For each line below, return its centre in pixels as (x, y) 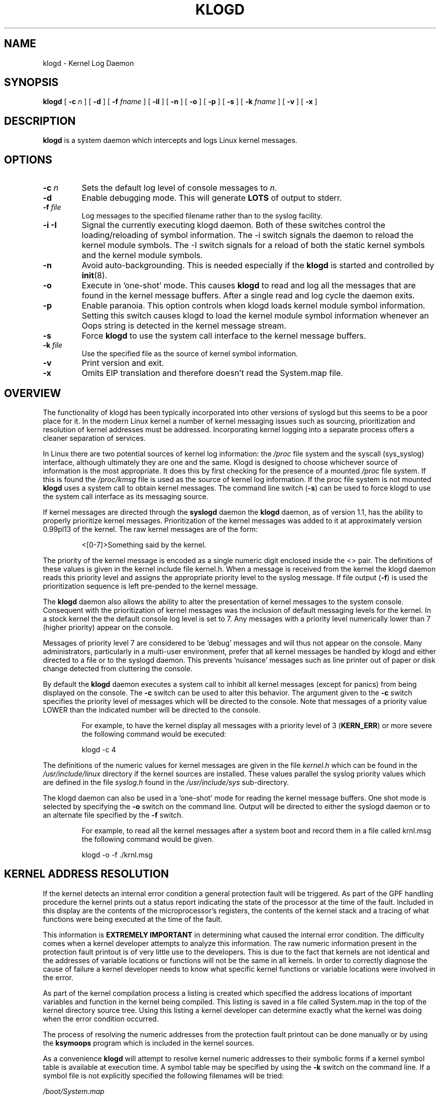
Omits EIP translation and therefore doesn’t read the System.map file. (212, 373)
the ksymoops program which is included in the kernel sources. (148, 1043)
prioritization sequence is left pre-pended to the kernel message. (150, 586)
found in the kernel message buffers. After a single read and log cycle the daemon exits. (248, 296)
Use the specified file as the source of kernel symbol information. (190, 354)
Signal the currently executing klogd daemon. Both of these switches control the (234, 225)
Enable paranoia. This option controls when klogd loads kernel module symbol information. (253, 306)
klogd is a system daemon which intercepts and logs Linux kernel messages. (170, 140)
